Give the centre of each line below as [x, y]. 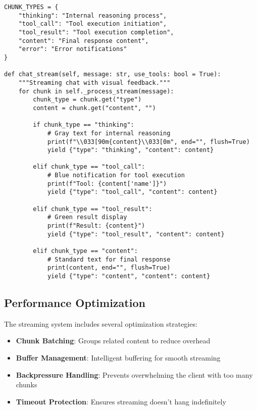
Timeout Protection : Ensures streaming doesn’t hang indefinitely [121, 401]
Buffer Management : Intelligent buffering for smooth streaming [118, 358]
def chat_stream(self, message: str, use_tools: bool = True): [113, 74]
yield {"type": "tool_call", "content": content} [132, 192]
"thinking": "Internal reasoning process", [93, 15]
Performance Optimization [75, 303]
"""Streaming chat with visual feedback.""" [94, 83]
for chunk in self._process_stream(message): [96, 91]
